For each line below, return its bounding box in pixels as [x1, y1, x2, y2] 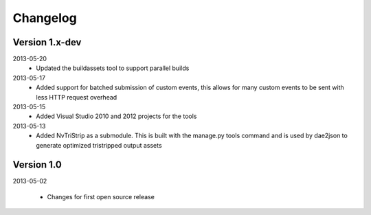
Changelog [12, 10, 77, 25]
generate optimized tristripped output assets [36, 141, 162, 149]
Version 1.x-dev [12, 36, 82, 48]
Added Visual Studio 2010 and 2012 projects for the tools [36, 112, 197, 120]
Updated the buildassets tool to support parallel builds [36, 64, 190, 72]
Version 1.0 [12, 159, 62, 171]
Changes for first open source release [47, 192, 155, 201]
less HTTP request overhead [36, 93, 117, 101]
